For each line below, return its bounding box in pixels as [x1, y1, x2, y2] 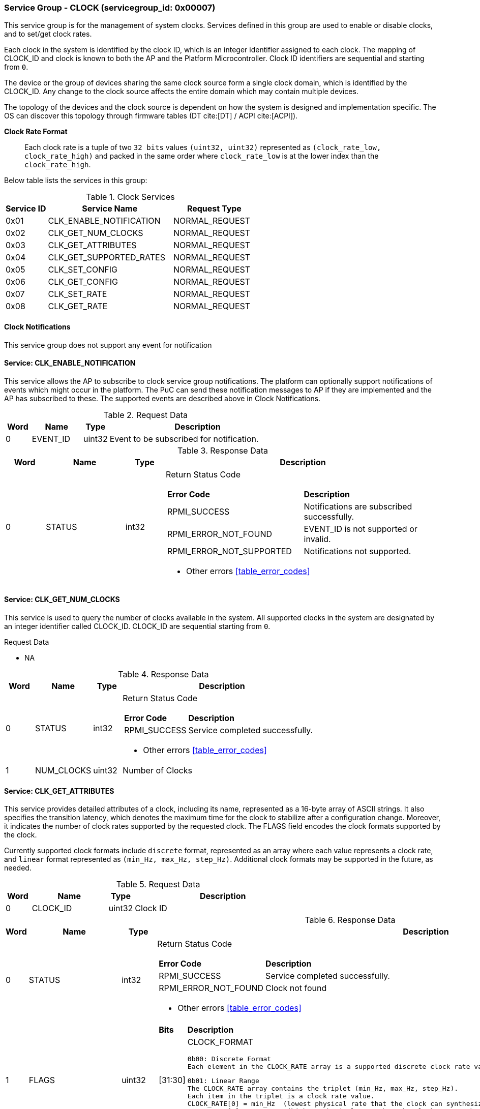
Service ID [6, 203, 46, 214]
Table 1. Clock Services [86, 192, 175, 202]
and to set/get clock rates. [4, 29, 92, 39]
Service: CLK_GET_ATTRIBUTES [4, 786, 114, 795]
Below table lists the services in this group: [4, 176, 147, 185]
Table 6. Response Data [305, 915, 396, 925]
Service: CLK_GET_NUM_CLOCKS [4, 595, 120, 604]
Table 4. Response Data [118, 669, 209, 680]
